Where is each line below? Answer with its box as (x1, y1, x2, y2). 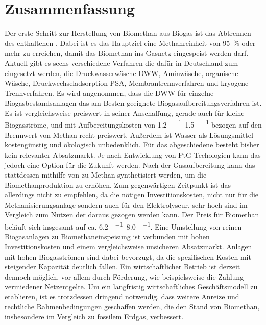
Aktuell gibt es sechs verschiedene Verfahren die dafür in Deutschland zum (5, 57, 238, 68)
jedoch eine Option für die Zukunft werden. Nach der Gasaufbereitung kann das (5, 159, 255, 170)
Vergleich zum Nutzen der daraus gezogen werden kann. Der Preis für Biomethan (5, 209, 259, 220)
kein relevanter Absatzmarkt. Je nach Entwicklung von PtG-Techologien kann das (5, 149, 261, 160)
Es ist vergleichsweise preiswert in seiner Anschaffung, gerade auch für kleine (5, 107, 245, 118)
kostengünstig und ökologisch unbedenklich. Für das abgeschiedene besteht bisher (5, 139, 259, 150)
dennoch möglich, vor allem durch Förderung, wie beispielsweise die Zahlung (5, 271, 244, 282)
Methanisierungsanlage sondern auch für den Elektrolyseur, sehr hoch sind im (5, 199, 248, 210)
